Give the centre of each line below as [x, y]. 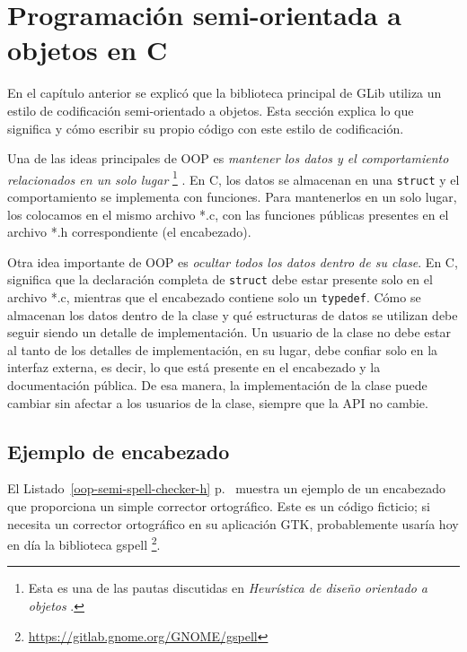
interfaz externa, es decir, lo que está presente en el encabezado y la [194, 367]
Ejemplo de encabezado [119, 451]
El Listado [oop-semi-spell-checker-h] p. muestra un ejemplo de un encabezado [227, 488]
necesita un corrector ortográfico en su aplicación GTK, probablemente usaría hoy [233, 523]
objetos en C [88, 50]
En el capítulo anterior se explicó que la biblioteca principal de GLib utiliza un [225, 93]
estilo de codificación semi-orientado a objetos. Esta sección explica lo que [211, 110]
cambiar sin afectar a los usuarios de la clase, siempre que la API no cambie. [218, 402]
